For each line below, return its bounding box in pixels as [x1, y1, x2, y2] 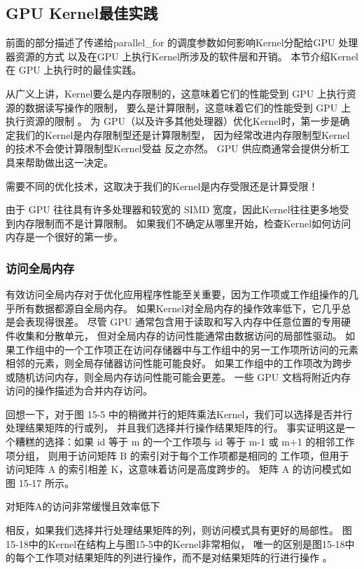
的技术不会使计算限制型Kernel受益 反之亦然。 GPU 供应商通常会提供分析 [6, 141, 340, 156]
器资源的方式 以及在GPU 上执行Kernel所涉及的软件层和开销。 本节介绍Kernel [6, 48, 358, 63]
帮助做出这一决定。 [24, 154, 113, 169]
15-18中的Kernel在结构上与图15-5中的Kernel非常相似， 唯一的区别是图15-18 [6, 536, 345, 551]
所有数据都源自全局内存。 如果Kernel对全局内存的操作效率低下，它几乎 [15, 300, 342, 315]
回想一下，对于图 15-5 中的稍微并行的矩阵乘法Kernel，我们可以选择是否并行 [6, 406, 353, 421]
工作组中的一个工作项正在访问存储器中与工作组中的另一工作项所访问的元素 [15, 342, 358, 356]
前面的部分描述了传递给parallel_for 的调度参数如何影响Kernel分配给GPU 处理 [6, 35, 358, 50]
